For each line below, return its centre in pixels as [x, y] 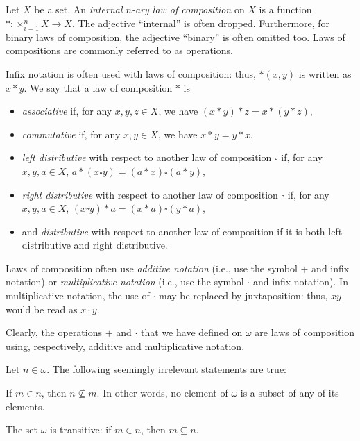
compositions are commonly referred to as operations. [119, 50]
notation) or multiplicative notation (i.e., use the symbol [125, 282]
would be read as [42, 309]
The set [22, 430]
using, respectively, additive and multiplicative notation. [125, 346]
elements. [25, 406]
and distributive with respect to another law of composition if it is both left [182, 231]
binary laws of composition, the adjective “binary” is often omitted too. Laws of [175, 36]
